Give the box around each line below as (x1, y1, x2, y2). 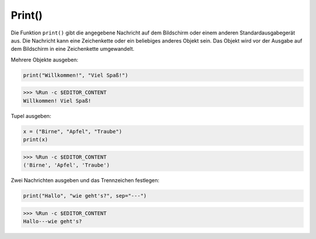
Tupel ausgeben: (11, 112, 51, 119)
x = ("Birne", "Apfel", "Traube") (23, 128, 122, 134)
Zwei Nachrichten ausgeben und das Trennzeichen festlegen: (11, 176, 160, 183)
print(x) (23, 136, 49, 143)
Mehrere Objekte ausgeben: (11, 56, 78, 63)
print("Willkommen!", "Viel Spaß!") (23, 72, 129, 78)
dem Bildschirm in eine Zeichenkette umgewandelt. (11, 46, 135, 53)
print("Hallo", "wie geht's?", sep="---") (23, 192, 147, 199)
